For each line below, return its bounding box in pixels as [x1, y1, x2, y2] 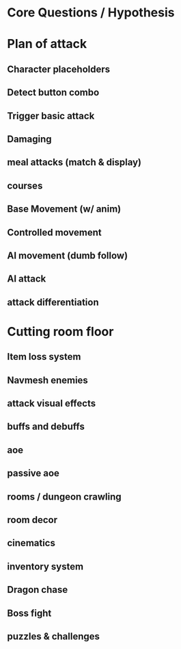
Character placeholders [7, 63, 111, 75]
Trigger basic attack [7, 110, 95, 121]
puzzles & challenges [7, 630, 100, 642]
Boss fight [7, 607, 52, 619]
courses [7, 180, 43, 191]
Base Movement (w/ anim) [7, 204, 122, 215]
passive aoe [7, 467, 60, 479]
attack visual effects [7, 397, 96, 409]
